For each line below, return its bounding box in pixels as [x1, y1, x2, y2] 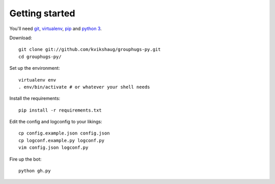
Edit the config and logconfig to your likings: [9, 119, 102, 125]
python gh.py [18, 168, 51, 174]
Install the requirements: [9, 95, 61, 101]
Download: [9, 35, 33, 41]
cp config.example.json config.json [18, 130, 110, 136]
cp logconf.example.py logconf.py [18, 138, 104, 143]
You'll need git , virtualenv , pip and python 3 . [9, 25, 102, 32]
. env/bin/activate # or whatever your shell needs [18, 84, 150, 90]
